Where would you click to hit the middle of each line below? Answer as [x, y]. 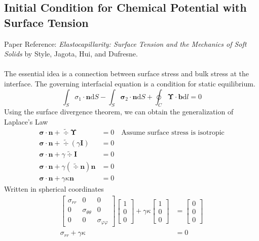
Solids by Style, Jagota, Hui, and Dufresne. [71, 54]
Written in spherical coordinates [54, 189]
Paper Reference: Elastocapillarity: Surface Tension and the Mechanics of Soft [125, 43]
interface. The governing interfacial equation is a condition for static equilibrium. [130, 83]
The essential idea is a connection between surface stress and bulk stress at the [127, 73]
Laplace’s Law [26, 121]
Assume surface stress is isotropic [173, 132]
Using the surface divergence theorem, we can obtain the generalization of [119, 112]
